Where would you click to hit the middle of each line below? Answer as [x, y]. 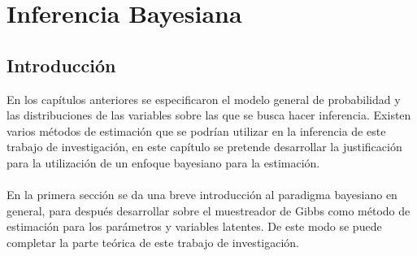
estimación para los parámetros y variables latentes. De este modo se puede [194, 226]
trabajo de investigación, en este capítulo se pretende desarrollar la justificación [204, 147]
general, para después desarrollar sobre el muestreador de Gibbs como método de [208, 210]
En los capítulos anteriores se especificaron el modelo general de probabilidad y [204, 99]
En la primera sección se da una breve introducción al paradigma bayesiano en [202, 195]
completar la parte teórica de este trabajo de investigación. [153, 242]
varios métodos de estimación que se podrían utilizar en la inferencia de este [196, 130]
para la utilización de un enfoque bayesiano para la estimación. [163, 162]
